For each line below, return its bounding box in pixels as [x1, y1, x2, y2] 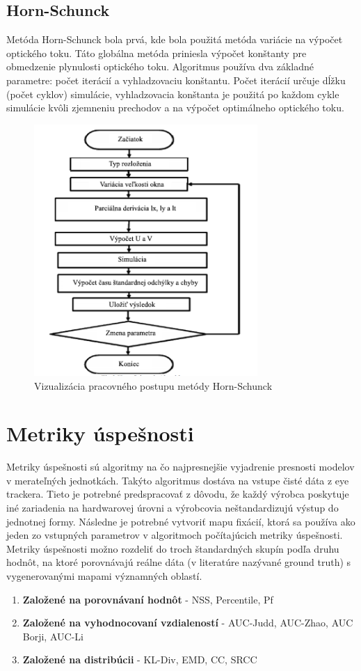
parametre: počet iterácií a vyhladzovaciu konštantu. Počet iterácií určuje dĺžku [6, 72, 346, 87]
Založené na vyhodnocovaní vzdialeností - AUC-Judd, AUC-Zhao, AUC [22, 615, 353, 630]
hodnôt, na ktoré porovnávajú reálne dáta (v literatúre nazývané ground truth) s [6, 555, 351, 569]
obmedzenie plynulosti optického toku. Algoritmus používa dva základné [6, 59, 314, 74]
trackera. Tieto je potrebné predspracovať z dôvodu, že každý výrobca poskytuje [6, 487, 349, 501]
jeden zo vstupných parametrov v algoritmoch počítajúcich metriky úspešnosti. [6, 528, 343, 542]
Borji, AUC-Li [22, 629, 83, 643]
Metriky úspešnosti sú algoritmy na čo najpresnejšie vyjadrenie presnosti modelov [6, 459, 355, 474]
